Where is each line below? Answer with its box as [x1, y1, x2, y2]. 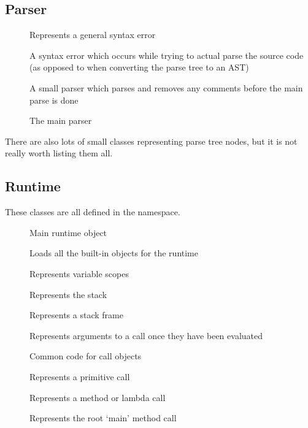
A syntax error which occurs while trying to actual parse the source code [29, 48, 304, 61]
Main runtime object [29, 226, 107, 239]
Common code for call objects [29, 350, 142, 362]
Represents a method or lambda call [29, 391, 166, 403]
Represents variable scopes [29, 267, 129, 280]
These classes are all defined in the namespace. [5, 205, 180, 218]
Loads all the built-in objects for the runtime [29, 246, 199, 259]
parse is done [29, 93, 79, 106]
